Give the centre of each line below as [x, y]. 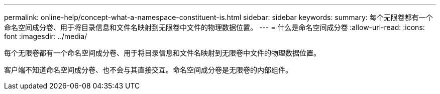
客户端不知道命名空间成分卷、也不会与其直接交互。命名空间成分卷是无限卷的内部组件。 [148, 70]
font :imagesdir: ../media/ [46, 36]
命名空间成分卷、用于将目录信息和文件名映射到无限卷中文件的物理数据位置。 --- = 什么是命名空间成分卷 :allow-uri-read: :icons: [214, 27]
